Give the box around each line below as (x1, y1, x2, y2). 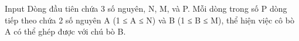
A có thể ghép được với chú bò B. (5, 25, 126, 37)
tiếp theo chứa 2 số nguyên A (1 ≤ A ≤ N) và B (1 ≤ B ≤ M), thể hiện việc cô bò (5, 13, 294, 26)
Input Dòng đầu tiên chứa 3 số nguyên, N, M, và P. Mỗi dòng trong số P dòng (5, 2, 287, 14)
